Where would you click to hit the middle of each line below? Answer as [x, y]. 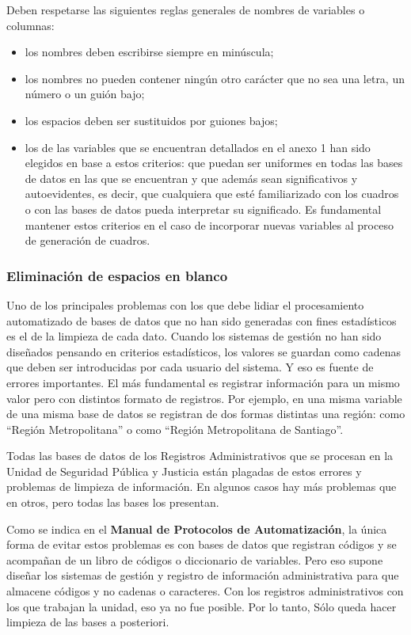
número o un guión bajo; [85, 94]
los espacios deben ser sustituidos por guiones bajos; [151, 120]
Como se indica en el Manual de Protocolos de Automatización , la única [197, 529]
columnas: [30, 25]
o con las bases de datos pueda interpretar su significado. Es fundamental [203, 209]
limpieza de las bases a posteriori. [88, 622]
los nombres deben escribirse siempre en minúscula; [149, 52]
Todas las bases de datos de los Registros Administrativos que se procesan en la [200, 456]
